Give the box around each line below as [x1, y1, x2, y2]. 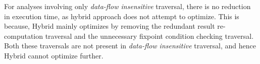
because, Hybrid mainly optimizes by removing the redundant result [4, 21, 215, 31]
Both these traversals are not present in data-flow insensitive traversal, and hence [4, 40, 256, 51]
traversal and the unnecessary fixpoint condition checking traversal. [45, 30, 254, 41]
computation [4, 30, 43, 41]
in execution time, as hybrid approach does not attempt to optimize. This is [4, 11, 239, 21]
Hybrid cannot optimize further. [4, 50, 103, 60]
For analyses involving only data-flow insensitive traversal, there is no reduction [4, 1, 251, 11]
